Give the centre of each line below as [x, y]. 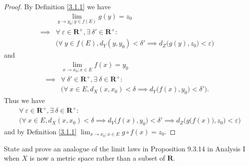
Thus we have [24, 100]
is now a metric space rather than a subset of [97, 158]
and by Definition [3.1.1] [40, 131]
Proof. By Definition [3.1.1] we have [57, 6]
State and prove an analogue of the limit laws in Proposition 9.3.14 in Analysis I [125, 148]
